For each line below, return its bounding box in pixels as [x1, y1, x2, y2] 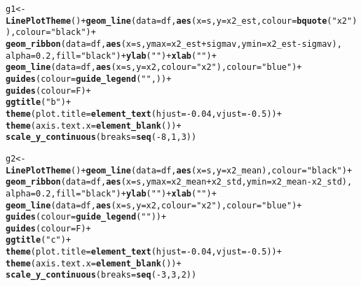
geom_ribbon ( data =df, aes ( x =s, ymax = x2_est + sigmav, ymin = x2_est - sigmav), [6, 38, 342, 49]
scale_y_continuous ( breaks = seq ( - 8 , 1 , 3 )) [6, 132, 197, 143]
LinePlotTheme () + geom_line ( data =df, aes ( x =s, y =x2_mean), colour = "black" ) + [6, 165, 353, 176]
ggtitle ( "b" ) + [6, 97, 71, 108]
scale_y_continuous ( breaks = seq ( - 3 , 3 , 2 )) [6, 270, 197, 280]
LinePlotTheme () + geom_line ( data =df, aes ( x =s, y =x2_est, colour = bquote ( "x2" [6, 15, 353, 26]
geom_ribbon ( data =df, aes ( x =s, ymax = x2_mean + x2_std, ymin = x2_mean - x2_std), [6, 177, 353, 187]
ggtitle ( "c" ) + [6, 235, 71, 245]
